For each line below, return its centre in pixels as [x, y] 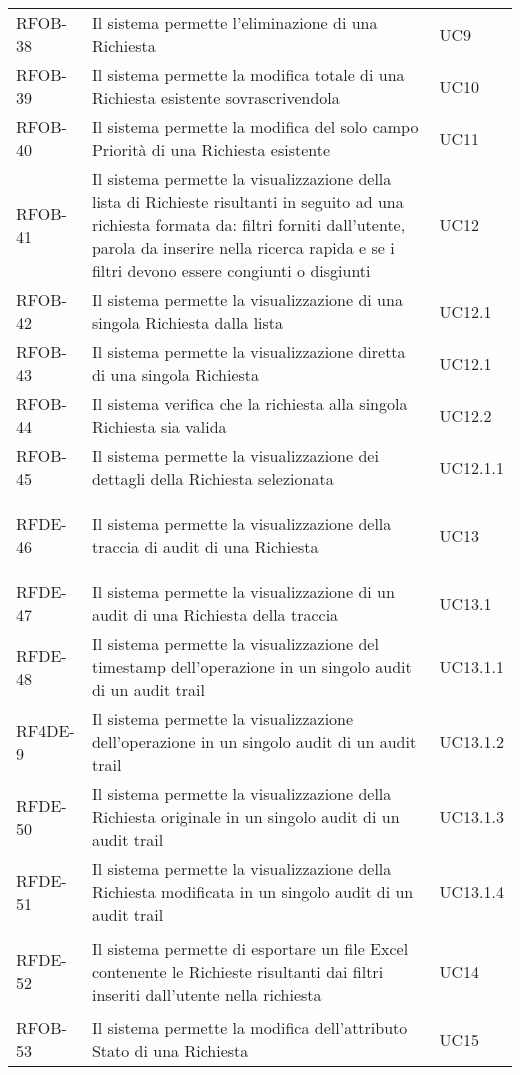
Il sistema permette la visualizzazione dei [235, 455]
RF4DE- [45, 730]
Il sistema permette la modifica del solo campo [255, 126]
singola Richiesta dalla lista [187, 322]
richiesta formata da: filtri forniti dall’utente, [248, 224]
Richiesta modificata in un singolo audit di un [252, 891]
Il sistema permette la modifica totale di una [248, 74]
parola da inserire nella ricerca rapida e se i [243, 247]
